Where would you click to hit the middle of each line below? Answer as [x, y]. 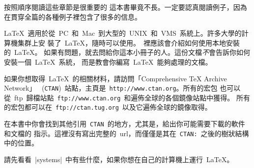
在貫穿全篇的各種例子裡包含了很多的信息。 [73, 16]
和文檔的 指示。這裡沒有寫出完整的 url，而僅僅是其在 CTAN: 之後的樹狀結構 [127, 133]
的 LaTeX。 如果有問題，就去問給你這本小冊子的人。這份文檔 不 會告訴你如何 [127, 52]
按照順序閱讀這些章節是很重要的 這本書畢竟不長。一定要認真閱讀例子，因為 [126, 7]
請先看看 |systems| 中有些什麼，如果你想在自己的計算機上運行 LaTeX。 [119, 159]
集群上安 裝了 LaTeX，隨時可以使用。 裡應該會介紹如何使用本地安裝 [129, 42]
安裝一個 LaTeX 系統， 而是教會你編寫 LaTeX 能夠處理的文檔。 [108, 61]
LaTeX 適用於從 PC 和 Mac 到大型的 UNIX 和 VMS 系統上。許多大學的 [123, 33]
